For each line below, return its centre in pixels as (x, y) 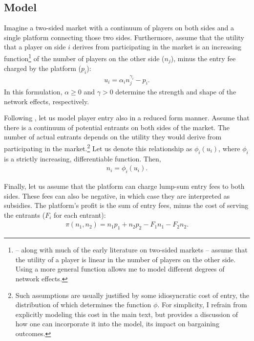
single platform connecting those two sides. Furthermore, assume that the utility (124, 37)
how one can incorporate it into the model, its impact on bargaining (117, 324)
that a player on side (35, 47)
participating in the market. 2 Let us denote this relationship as (98, 148)
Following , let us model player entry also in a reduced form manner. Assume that (127, 118)
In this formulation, (33, 92)
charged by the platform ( (42, 68)
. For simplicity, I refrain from (202, 305)
